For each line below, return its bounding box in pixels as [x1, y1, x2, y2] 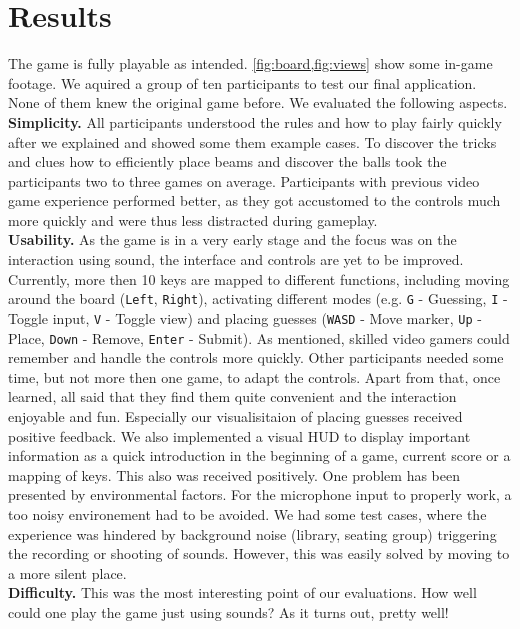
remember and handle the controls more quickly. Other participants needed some [8, 347, 504, 368]
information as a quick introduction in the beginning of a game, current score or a [8, 445, 511, 466]
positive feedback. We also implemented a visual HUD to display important [8, 425, 471, 446]
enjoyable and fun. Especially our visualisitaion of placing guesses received [8, 406, 463, 426]
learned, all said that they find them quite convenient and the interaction [8, 386, 457, 407]
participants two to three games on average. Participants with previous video [8, 170, 480, 191]
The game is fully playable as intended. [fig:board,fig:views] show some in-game [8, 53, 493, 74]
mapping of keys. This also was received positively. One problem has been [8, 464, 461, 485]
